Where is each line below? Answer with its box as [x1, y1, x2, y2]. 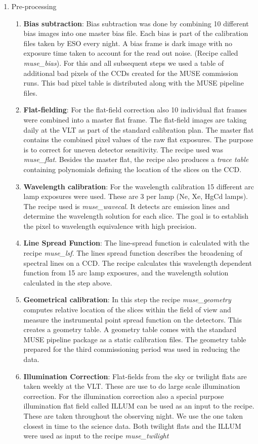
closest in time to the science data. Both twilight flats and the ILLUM [23, 420, 241, 431]
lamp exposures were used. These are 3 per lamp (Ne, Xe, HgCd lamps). [23, 191, 248, 201]
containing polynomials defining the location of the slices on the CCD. [23, 164, 242, 174]
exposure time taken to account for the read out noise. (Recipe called [23, 48, 238, 58]
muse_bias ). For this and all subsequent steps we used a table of [23, 57, 224, 68]
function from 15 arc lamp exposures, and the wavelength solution [23, 267, 229, 278]
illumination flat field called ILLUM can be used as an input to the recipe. [23, 400, 254, 411]
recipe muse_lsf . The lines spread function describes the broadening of [23, 248, 242, 258]
